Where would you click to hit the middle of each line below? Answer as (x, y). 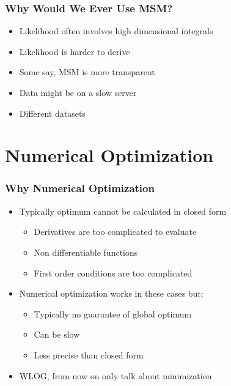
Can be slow (57, 334)
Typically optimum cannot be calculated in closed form (123, 211)
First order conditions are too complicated (113, 273)
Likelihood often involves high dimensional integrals (116, 31)
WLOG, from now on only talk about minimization (116, 375)
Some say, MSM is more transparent (87, 72)
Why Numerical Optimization (80, 188)
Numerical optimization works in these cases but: (111, 293)
